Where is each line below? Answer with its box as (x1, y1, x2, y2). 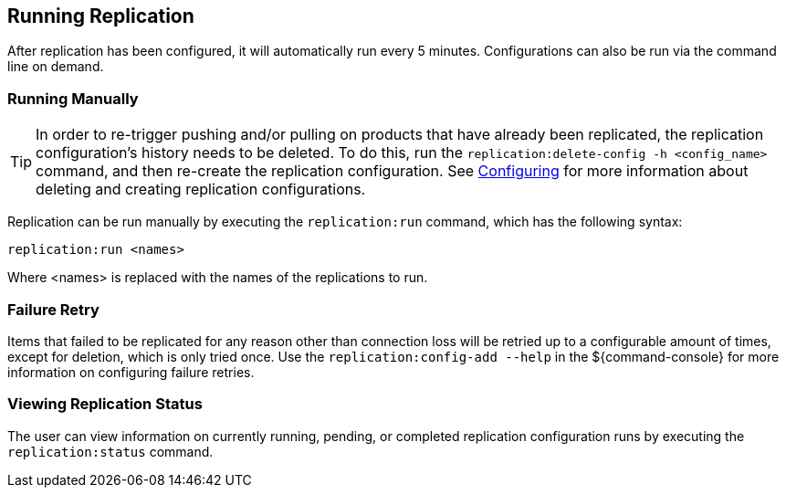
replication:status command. (7, 443, 214, 459)
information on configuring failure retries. (7, 363, 255, 380)
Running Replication (7, 5, 194, 27)
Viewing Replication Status (7, 395, 203, 414)
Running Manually (7, 89, 139, 108)
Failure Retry (7, 300, 100, 319)
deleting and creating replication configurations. (36, 180, 366, 199)
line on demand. (7, 58, 104, 75)
